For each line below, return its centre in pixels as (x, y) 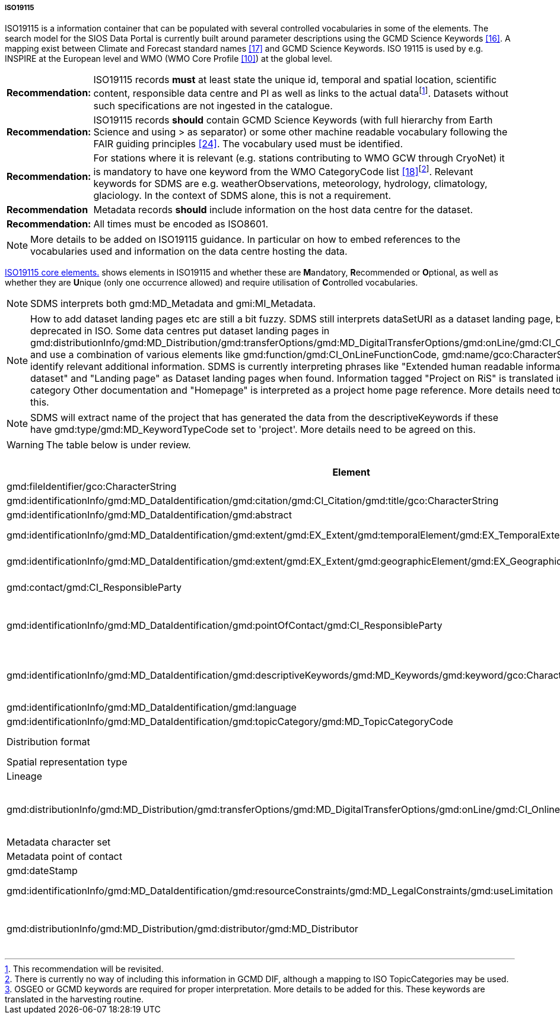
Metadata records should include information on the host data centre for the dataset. (283, 210)
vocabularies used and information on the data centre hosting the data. (189, 251)
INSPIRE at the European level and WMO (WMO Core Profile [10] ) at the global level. (169, 59)
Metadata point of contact (64, 857)
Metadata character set (59, 842)
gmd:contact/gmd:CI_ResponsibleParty (94, 588)
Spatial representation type (67, 762)
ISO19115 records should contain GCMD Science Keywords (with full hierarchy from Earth (293, 120)
